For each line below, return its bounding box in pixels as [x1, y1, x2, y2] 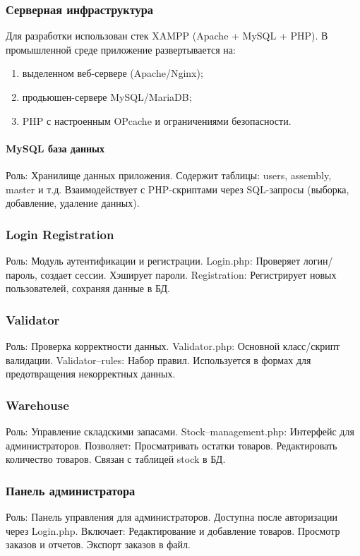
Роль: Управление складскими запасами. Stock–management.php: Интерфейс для [6, 423, 354, 438]
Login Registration [6, 225, 114, 243]
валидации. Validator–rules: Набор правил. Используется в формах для [6, 352, 311, 367]
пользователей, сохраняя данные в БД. [6, 281, 170, 296]
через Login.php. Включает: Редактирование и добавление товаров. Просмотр [6, 523, 340, 538]
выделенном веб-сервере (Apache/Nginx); [22, 66, 203, 80]
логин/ [303, 253, 333, 267]
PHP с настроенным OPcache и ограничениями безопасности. [22, 113, 292, 128]
